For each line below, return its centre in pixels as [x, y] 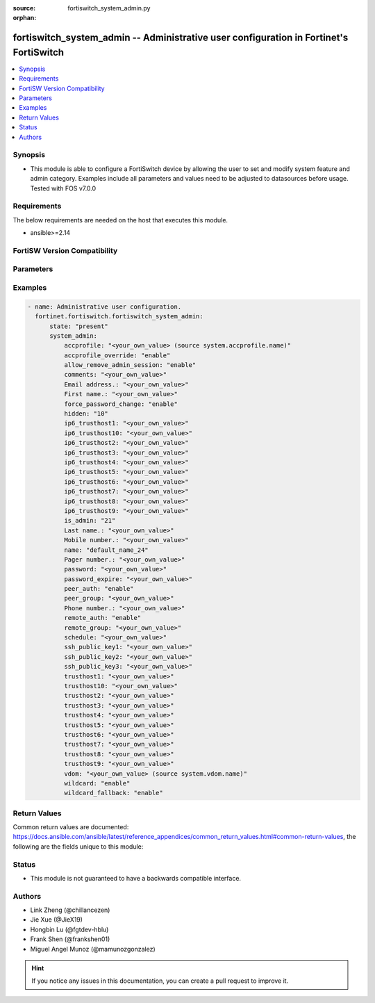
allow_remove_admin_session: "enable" [130, 365]
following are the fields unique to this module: [78, 846]
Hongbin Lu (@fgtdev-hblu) [69, 929]
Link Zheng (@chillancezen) [70, 910]
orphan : [25, 18]
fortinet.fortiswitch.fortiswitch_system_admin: [119, 317]
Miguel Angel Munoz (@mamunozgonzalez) [93, 949]
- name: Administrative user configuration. [105, 307]
